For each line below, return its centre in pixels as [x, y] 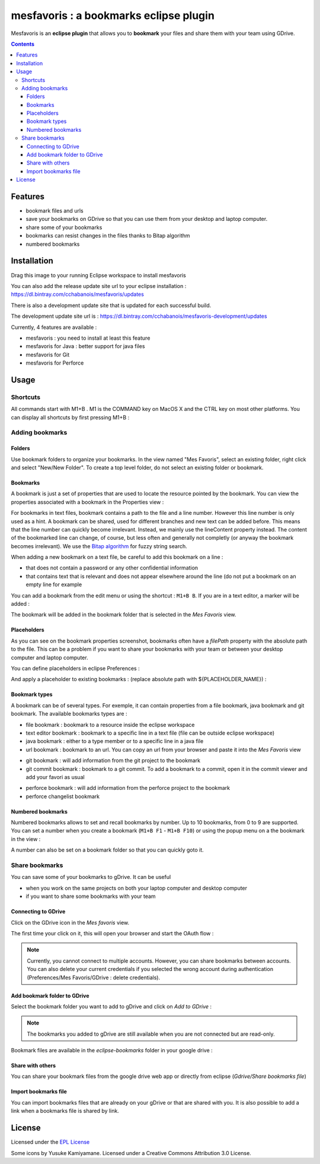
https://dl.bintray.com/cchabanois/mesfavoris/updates [78, 295]
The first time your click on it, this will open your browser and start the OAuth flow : [112, 933]
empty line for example [54, 584]
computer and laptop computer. [49, 657]
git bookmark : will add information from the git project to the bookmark [113, 761]
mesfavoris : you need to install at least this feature [88, 338]
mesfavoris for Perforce [55, 363]
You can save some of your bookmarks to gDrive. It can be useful [91, 877]
